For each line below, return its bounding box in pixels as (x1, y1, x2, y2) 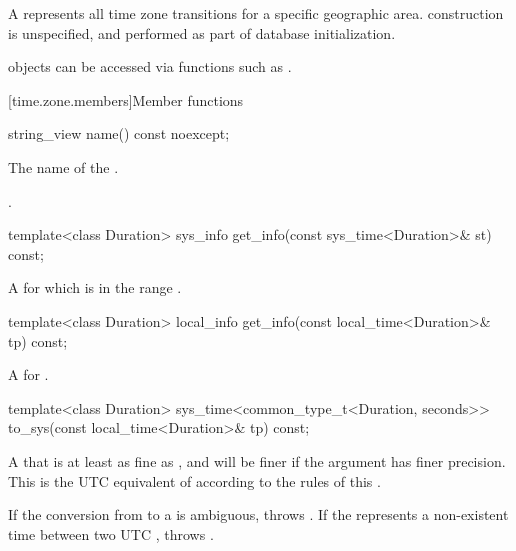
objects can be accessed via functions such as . (8, 56, 292, 77)
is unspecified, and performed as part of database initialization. (8, 22, 396, 43)
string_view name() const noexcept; (8, 123, 230, 144)
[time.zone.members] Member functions (8, 89, 244, 110)
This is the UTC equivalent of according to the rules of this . (8, 470, 381, 491)
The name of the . (8, 156, 119, 177)
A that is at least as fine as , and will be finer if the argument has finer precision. (8, 450, 506, 471)
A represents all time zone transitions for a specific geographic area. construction (8, 3, 504, 23)
